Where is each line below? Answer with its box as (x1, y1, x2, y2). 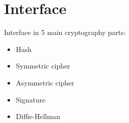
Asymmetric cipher (16, 77, 74, 87)
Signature (16, 94, 46, 104)
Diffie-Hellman (16, 111, 60, 121)
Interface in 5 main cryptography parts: (4, 27, 126, 37)
